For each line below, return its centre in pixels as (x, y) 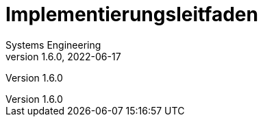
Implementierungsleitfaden (132, 14)
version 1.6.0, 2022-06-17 (63, 56)
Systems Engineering (53, 45)
